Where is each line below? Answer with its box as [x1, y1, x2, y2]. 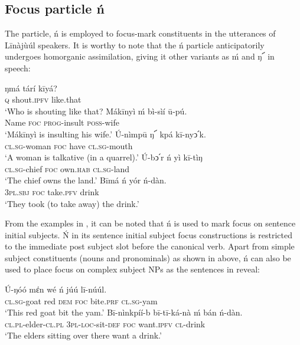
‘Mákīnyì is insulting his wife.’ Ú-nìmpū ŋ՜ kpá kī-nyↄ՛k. [5, 127, 206, 140]
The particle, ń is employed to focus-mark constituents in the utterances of [5, 27, 276, 40]
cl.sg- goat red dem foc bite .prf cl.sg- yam [5, 294, 158, 307]
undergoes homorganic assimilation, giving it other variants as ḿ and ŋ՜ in [5, 50, 275, 63]
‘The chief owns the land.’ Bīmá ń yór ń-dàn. [5, 174, 167, 186]
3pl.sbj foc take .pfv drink [5, 185, 99, 198]
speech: [5, 61, 31, 74]
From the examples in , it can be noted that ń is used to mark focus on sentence [5, 217, 296, 229]
